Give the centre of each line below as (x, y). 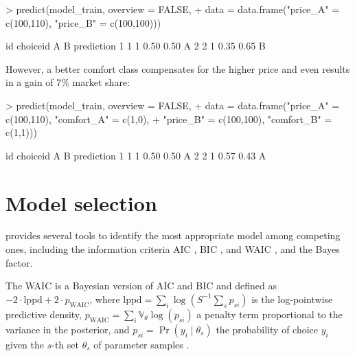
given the (25, 344)
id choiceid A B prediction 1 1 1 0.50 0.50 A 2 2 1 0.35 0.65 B (136, 46)
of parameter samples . (141, 344)
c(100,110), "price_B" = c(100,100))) (83, 22)
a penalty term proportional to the (270, 314)
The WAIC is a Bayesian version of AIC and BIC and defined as (141, 286)
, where (105, 299)
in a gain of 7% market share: (68, 82)
